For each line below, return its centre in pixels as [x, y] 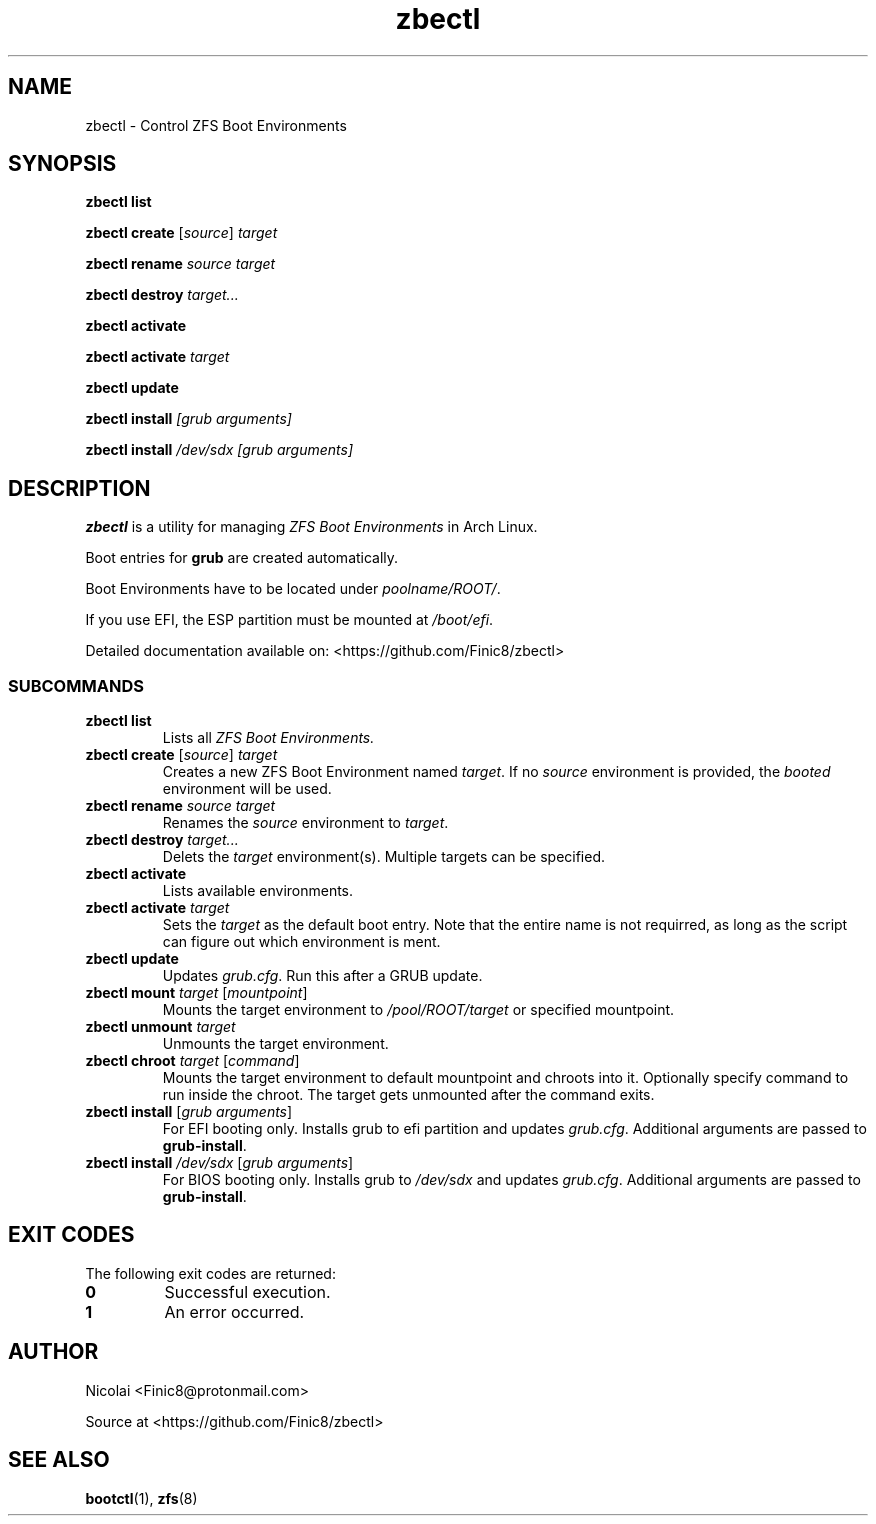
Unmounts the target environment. [275, 1044]
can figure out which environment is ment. [301, 942]
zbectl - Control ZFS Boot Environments [216, 125]
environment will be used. [247, 789]
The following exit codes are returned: [210, 1273]
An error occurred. [234, 1311]
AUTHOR [53, 1352]
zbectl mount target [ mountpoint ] [196, 993]
